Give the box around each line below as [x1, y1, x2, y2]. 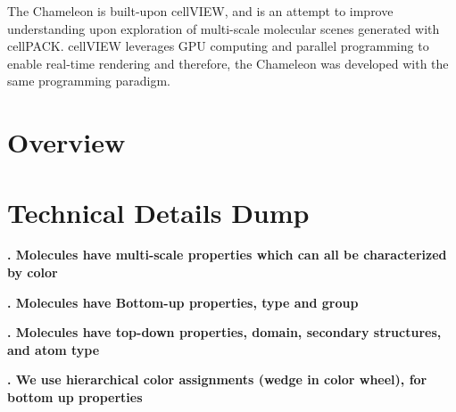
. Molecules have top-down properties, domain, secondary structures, [7, 323, 442, 342]
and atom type [7, 340, 100, 358]
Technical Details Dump [7, 194, 310, 230]
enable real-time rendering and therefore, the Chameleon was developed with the [7, 54, 449, 72]
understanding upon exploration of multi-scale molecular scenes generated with [7, 19, 440, 37]
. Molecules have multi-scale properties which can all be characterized [7, 245, 447, 264]
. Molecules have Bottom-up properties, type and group [7, 293, 359, 311]
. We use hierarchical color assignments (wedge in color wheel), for [7, 370, 427, 389]
